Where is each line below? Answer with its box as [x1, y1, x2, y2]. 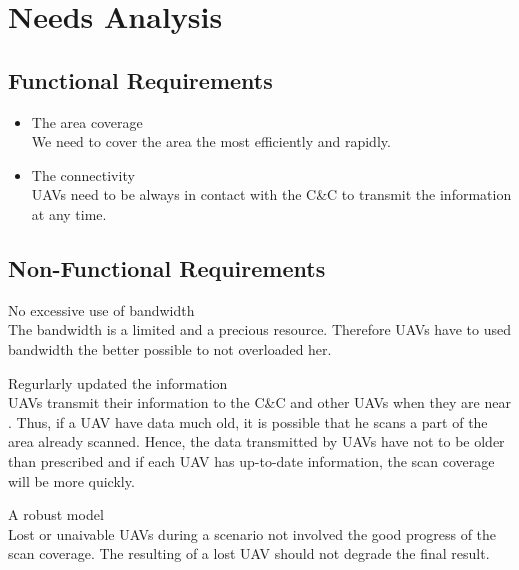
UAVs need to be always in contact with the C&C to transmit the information [31, 184, 512, 205]
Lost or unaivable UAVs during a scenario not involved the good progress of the [8, 523, 497, 544]
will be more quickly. [8, 470, 135, 491]
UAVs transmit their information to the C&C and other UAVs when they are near [8, 392, 511, 413]
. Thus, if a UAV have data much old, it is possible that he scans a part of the [8, 411, 488, 432]
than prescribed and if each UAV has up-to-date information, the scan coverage [8, 450, 495, 471]
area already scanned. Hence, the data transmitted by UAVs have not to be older [8, 431, 505, 452]
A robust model [8, 504, 104, 525]
